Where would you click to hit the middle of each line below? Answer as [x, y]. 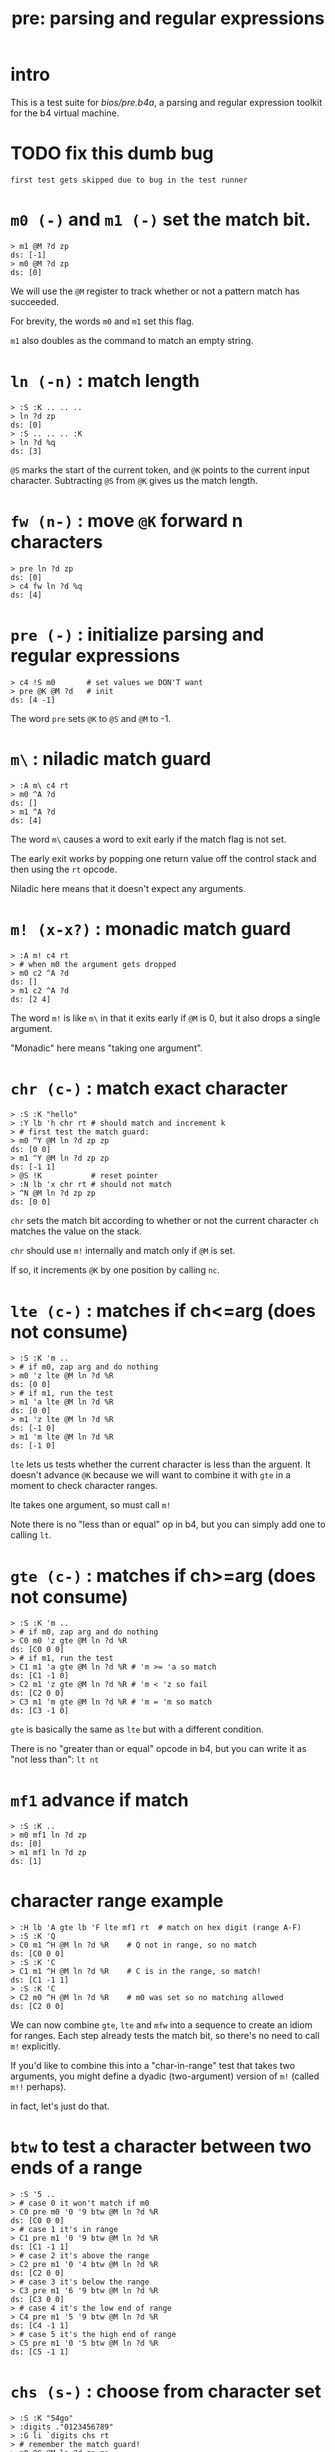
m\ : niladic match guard [111, 758]
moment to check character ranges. [84, 1486]
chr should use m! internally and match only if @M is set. [123, 1251]
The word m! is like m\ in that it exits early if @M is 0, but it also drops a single [165, 1018]
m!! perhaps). [38, 2087]
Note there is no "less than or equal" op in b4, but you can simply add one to [168, 1524]
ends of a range [76, 2168]
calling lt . [31, 1535]
